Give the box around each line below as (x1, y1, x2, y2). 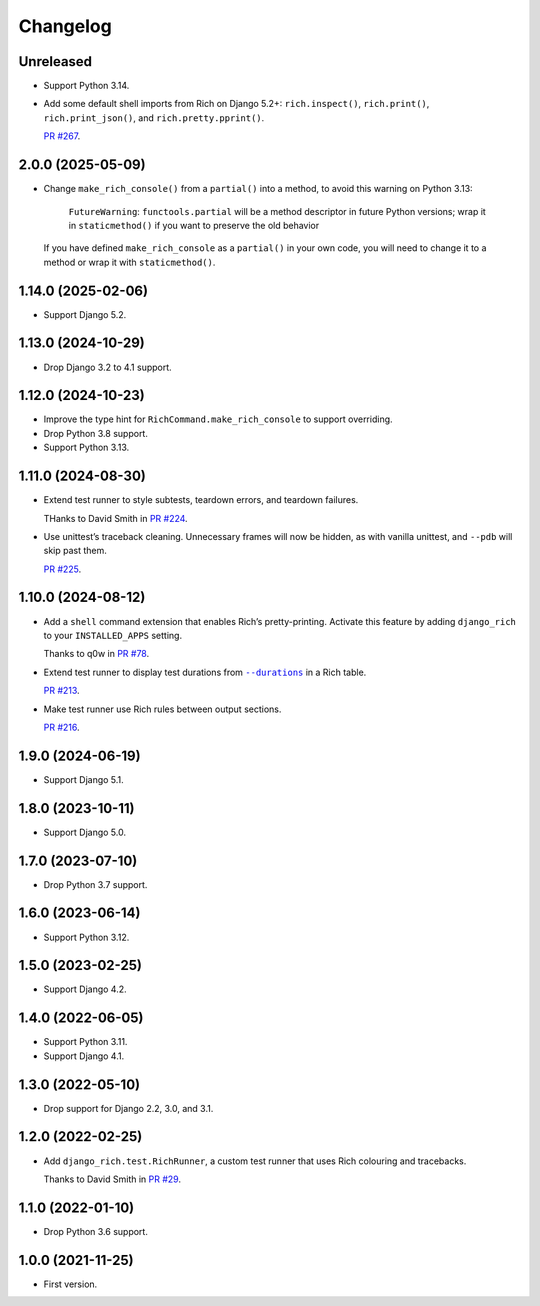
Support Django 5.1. (43, 773, 124, 785)
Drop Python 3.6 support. (43, 1225, 149, 1237)
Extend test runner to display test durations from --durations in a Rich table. (43, 666, 367, 678)
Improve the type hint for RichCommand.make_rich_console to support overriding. (43, 413, 394, 425)
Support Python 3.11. (43, 1036, 128, 1048)
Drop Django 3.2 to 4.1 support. (43, 361, 172, 373)
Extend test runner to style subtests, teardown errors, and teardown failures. (43, 494, 359, 506)
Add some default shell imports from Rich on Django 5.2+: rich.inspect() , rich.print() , (43, 98, 430, 110)
